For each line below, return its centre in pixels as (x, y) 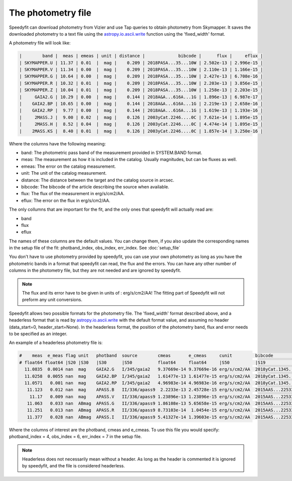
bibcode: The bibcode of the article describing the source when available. (95, 187)
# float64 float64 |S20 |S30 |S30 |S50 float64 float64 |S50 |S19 (142, 362)
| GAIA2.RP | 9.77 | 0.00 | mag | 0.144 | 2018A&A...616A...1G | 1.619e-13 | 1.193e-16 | (141, 110)
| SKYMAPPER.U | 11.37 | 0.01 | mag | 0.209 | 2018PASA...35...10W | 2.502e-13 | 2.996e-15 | (141, 63)
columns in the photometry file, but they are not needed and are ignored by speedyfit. (95, 270)
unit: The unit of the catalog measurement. (64, 173)
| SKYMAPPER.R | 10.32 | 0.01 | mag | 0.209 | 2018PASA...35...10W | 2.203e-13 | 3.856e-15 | (141, 83)
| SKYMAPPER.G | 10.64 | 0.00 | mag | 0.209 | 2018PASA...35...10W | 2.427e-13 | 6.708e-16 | (141, 76)
